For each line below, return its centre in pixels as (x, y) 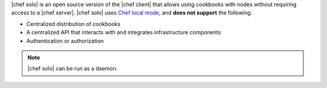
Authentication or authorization (65, 41)
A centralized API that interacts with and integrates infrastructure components (124, 33)
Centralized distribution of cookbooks (73, 24)
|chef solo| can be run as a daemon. (73, 69)
